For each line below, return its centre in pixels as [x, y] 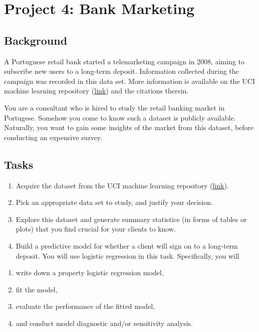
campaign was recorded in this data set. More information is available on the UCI [129, 81]
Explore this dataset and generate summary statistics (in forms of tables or [131, 219]
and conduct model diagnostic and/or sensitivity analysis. [104, 323]
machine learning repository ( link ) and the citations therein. [96, 91]
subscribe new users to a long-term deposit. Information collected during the [121, 71]
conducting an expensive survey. [53, 137]
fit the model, [37, 289]
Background [36, 40]
